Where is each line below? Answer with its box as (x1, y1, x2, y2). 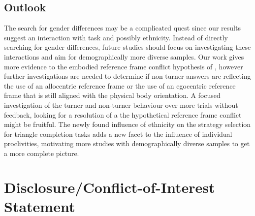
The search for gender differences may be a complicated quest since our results (4, 23, 241, 33)
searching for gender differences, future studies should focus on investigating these (4, 42, 251, 52)
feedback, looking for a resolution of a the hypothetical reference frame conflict (4, 109, 242, 120)
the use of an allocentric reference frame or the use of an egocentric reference (4, 80, 236, 91)
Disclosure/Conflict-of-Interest (4, 177, 215, 197)
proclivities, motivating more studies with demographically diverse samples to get (4, 138, 250, 149)
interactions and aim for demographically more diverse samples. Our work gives (4, 51, 244, 62)
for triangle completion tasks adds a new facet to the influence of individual (4, 128, 232, 139)
